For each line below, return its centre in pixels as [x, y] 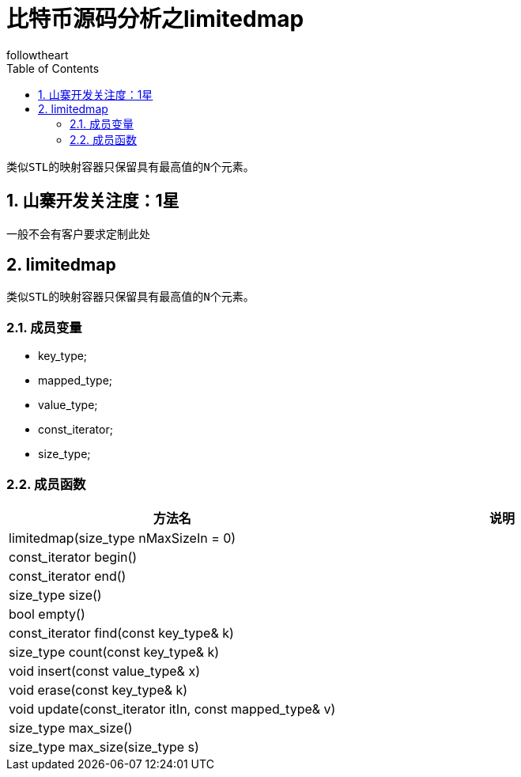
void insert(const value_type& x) [104, 671]
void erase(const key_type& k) [98, 690]
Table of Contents [53, 68]
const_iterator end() [68, 576]
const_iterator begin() [73, 557]
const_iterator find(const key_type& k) [121, 633]
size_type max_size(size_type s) [104, 747]
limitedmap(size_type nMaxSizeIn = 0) [123, 538]
